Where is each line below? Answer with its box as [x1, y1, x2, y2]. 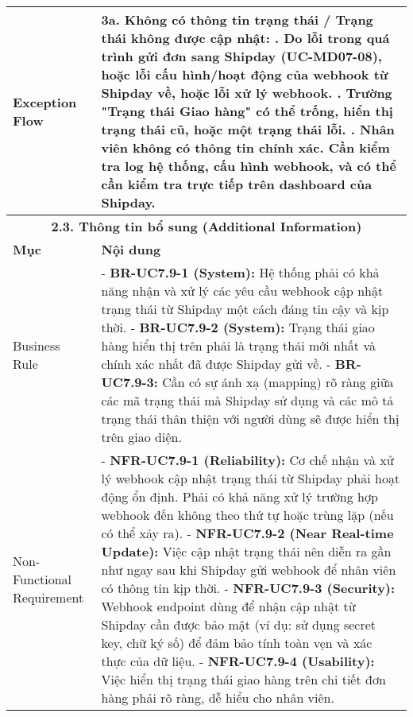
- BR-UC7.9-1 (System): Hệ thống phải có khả [101, 263, 380, 281]
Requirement [13, 587, 84, 607]
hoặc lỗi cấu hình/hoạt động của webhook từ [101, 65, 388, 83]
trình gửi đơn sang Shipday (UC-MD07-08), [101, 47, 382, 65]
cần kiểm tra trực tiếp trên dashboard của [101, 175, 372, 193]
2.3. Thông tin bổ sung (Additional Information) [51, 217, 362, 235]
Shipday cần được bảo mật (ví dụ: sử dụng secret [101, 615, 376, 634]
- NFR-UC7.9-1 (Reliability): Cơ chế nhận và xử [101, 451, 394, 469]
